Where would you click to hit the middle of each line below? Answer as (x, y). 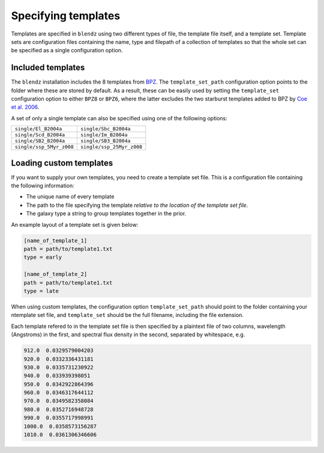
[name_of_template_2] (55, 274)
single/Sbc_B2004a (105, 129)
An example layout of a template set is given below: (75, 224)
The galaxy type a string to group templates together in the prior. (106, 214)
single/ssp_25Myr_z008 (111, 147)
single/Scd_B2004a (40, 135)
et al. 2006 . (25, 107)
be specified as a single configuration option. (67, 51)
